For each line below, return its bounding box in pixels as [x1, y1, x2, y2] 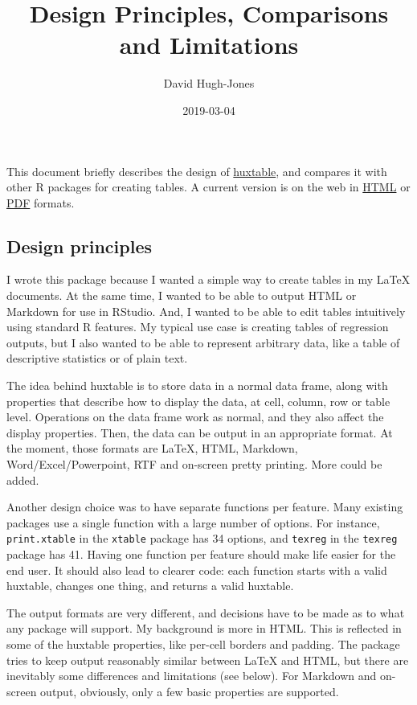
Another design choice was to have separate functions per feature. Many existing [6, 498, 403, 515]
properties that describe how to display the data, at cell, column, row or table [6, 392, 390, 409]
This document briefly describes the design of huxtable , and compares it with [6, 162, 387, 179]
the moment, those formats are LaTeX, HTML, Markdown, [6, 440, 298, 457]
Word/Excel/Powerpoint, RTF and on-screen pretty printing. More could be [6, 456, 382, 473]
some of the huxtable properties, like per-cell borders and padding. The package [6, 636, 400, 653]
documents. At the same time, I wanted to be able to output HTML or [6, 287, 357, 304]
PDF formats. [6, 194, 75, 211]
